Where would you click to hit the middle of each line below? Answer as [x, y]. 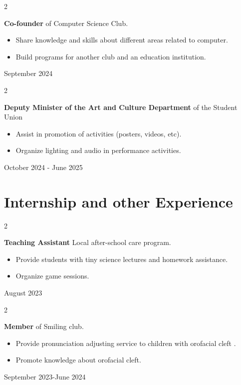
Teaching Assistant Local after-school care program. [88, 242]
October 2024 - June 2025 [43, 167]
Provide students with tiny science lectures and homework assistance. [122, 259]
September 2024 [28, 73]
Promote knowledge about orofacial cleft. [78, 360]
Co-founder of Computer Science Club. [66, 23]
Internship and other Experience [119, 201]
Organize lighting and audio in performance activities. [98, 150]
